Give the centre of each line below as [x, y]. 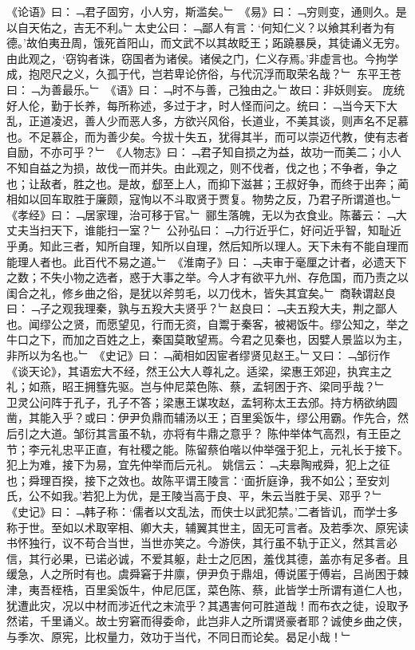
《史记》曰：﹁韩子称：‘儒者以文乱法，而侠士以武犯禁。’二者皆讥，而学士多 [202, 511]
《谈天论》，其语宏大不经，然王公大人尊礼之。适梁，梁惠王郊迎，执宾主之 [199, 370]
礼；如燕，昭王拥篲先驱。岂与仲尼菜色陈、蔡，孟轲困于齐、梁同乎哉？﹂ [196, 386]
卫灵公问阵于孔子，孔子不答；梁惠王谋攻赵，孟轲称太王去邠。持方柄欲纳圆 [202, 402]
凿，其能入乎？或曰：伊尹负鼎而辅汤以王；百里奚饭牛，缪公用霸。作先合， [202, 418]
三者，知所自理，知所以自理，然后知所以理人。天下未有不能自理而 [235, 245]
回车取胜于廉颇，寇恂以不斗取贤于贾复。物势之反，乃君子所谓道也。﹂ [221, 199]
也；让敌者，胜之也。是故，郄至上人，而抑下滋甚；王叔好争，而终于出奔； [202, 183]
